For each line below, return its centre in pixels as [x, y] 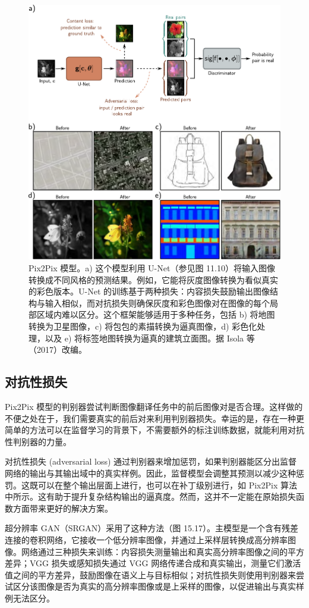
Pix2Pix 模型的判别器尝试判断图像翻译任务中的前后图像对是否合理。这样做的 [154, 406]
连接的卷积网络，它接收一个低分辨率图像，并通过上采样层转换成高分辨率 [146, 539]
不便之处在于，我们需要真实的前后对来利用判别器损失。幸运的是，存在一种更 [154, 418]
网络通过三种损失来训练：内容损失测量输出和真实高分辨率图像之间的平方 [163, 551]
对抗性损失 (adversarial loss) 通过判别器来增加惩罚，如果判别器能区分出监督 [151, 461]
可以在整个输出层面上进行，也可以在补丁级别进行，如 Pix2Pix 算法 [167, 485]
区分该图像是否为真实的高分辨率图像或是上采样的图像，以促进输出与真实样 [158, 586]
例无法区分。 [30, 598]
